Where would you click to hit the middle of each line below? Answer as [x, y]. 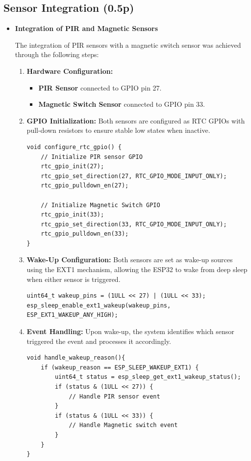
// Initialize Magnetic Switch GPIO [100, 205]
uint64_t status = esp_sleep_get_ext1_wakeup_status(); [148, 377]
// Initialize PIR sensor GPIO [92, 157]
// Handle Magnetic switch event [123, 425]
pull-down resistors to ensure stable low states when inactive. [118, 130]
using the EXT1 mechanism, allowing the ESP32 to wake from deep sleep [137, 269]
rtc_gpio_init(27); [73, 167]
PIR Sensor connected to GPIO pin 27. [100, 87]
